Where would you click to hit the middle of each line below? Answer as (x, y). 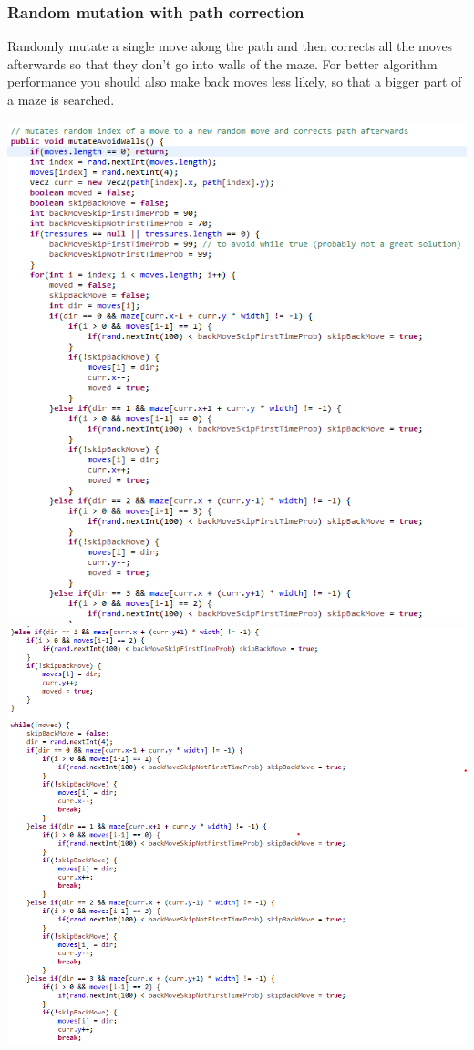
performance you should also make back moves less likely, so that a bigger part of (235, 82)
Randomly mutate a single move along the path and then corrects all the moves (230, 46)
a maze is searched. (61, 99)
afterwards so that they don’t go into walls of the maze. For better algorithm (222, 63)
